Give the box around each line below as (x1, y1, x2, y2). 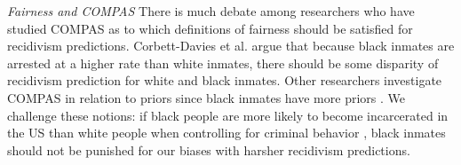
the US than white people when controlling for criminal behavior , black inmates (7, 123, 446, 142)
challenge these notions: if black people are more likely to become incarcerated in (7, 106, 449, 124)
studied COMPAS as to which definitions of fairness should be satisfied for (7, 19, 413, 37)
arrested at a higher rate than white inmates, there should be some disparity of (7, 53, 439, 72)
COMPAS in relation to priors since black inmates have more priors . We (7, 88, 405, 106)
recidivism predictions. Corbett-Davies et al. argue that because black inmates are (7, 36, 455, 55)
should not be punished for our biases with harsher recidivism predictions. (7, 140, 410, 159)
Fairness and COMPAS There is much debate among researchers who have (7, 2, 415, 20)
